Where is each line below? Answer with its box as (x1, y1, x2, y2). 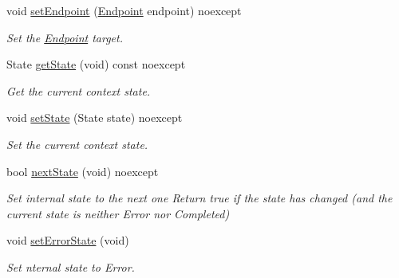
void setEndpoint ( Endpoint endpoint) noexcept (6, 2, 242, 18)
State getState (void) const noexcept (6, 56, 186, 72)
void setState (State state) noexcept (6, 109, 183, 126)
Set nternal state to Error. (6, 258, 135, 275)
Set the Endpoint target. (6, 29, 123, 45)
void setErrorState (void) (6, 232, 129, 249)
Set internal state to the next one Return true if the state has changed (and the (6, 190, 393, 206)
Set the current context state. (6, 135, 148, 152)
